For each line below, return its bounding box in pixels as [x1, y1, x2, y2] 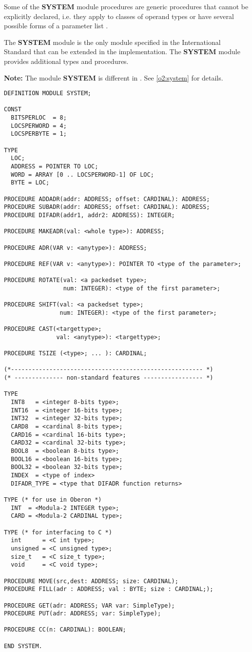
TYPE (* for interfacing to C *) [4, 529, 112, 536]
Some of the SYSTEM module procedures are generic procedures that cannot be [4, 1, 249, 11]
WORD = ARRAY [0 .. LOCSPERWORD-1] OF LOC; [11, 171, 154, 178]
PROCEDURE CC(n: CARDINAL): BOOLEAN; [4, 626, 126, 633]
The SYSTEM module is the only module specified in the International [4, 37, 221, 47]
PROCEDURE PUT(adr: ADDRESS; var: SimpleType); [4, 610, 161, 617]
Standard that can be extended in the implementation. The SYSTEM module [4, 46, 240, 57]
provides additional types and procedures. [4, 56, 129, 66]
